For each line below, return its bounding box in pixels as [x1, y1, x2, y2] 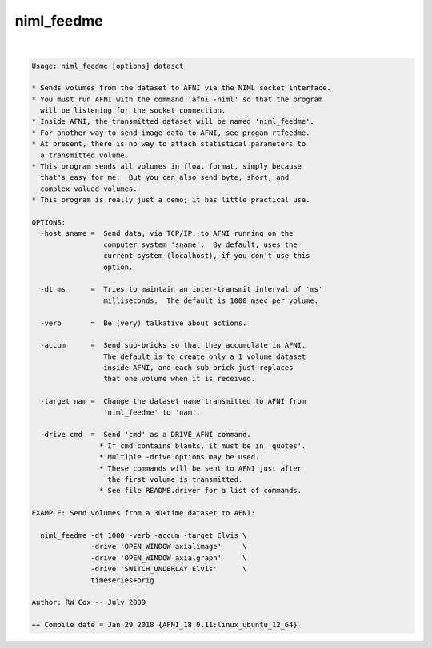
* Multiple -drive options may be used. [98, 452, 260, 462]
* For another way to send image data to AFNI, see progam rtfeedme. [31, 128, 310, 137]
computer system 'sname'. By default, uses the [102, 240, 298, 249]
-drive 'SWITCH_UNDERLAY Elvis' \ [90, 564, 247, 574]
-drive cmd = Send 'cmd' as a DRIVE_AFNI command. [40, 430, 251, 439]
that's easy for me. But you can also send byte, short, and [40, 173, 290, 182]
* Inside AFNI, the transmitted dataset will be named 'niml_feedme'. [31, 117, 315, 126]
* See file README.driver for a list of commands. [98, 486, 302, 495]
